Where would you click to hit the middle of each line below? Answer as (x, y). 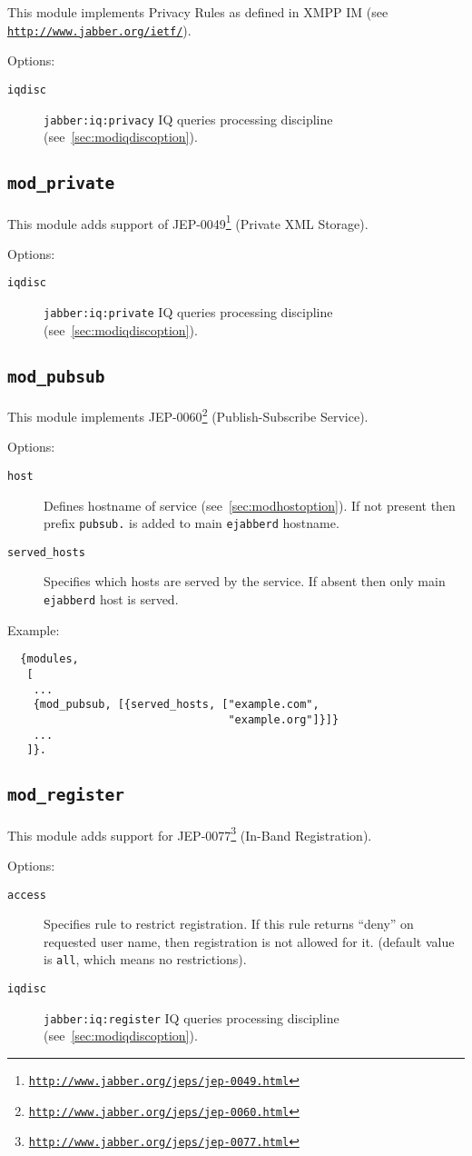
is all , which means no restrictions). (145, 959)
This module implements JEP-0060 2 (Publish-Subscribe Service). (188, 415)
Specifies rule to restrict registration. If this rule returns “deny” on (229, 924)
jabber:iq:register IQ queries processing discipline (192, 1017)
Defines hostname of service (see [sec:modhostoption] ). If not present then (250, 505)
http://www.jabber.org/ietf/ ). (99, 30)
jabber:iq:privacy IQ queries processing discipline (188, 119)
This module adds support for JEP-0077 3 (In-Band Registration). (190, 833)
